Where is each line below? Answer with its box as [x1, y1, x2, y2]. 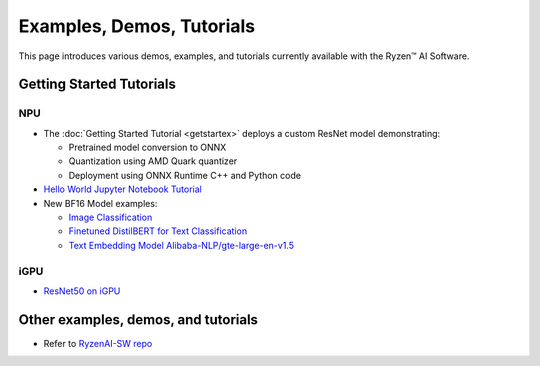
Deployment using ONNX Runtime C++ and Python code [68, 169, 302, 181]
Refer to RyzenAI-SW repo [43, 337, 153, 349]
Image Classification [68, 211, 153, 224]
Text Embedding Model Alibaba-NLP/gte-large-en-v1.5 [68, 239, 295, 251]
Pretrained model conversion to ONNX [68, 141, 227, 154]
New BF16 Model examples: [43, 197, 158, 209]
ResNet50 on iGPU [43, 285, 121, 297]
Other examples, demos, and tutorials [18, 311, 259, 328]
